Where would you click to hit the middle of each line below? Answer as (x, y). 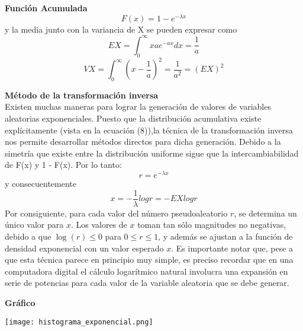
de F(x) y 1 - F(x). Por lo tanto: (63, 165)
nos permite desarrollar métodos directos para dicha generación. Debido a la (143, 141)
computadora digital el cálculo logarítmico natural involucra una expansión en (146, 271)
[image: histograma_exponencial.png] (79, 322)
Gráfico (20, 302)
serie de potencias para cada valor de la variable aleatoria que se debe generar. (147, 283)
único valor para (34, 225)
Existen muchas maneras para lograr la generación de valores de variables (138, 106)
